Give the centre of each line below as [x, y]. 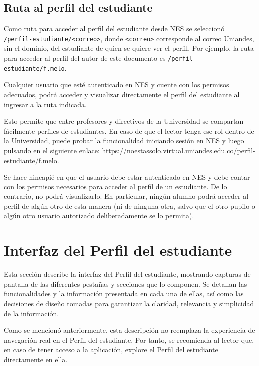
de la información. [32, 313]
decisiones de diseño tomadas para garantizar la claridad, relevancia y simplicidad [129, 303]
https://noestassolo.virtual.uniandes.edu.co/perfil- [178, 150]
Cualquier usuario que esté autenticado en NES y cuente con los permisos [117, 85]
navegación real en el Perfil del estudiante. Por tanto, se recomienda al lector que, [129, 339]
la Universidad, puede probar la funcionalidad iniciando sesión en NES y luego [124, 140]
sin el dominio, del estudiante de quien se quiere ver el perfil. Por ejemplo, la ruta [129, 48]
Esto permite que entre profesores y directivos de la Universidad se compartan [124, 121]
